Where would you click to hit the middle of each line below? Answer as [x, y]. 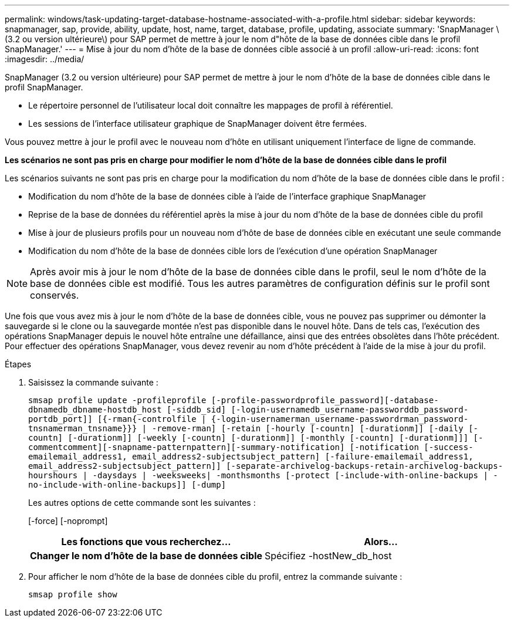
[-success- [449, 447]
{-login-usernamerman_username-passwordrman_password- [340, 419]
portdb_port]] [60, 419]
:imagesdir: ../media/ [45, 59]
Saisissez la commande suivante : [93, 382]
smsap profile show [73, 594]
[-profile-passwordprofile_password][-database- [325, 400]
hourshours [53, 475]
